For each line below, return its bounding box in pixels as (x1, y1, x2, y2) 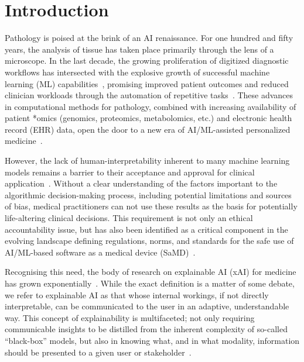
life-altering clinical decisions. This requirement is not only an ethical (5, 212, 253, 224)
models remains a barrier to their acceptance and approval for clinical (5, 166, 255, 178)
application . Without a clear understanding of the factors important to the (5, 177, 278, 189)
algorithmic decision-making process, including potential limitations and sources (5, 188, 292, 201)
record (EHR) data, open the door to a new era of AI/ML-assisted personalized (5, 123, 291, 135)
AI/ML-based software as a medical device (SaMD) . (5, 246, 196, 258)
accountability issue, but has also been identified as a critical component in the (5, 223, 288, 235)
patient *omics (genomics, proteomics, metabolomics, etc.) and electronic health (5, 112, 292, 124)
